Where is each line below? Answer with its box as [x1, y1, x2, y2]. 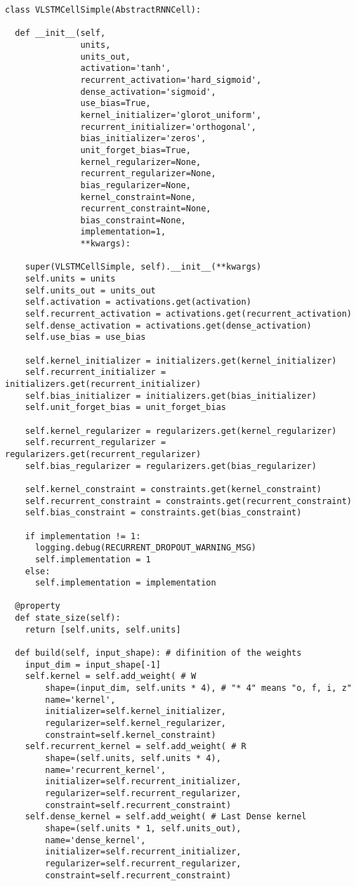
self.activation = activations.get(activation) [25, 297, 251, 308]
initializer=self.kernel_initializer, [45, 706, 226, 717]
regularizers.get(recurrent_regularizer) [5, 449, 202, 459]
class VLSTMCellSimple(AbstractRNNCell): [5, 5, 202, 15]
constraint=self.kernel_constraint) [45, 729, 216, 740]
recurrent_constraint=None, [80, 204, 211, 214]
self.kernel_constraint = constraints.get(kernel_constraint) [25, 484, 322, 494]
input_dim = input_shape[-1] [25, 659, 161, 670]
